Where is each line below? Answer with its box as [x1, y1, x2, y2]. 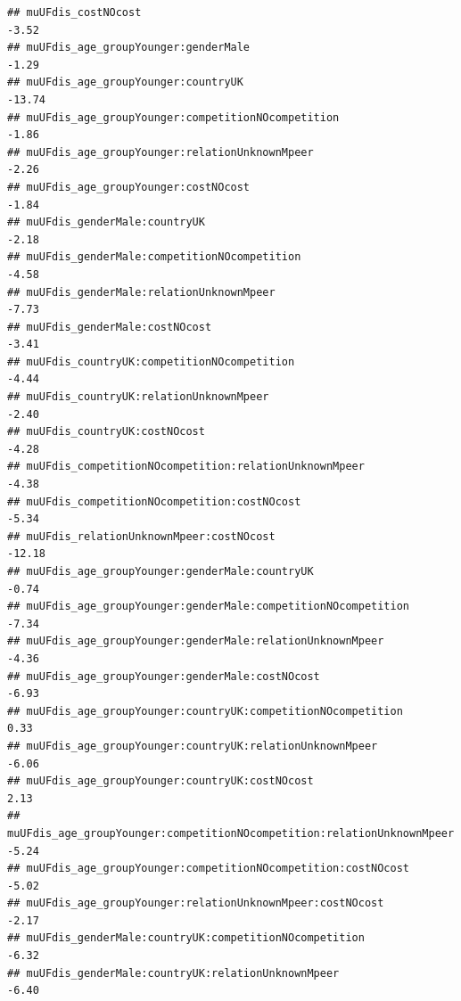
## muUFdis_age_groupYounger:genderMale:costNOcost [7, 669, 320, 683]
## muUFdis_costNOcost [7, 6, 142, 19]
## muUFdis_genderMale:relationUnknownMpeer [7, 285, 276, 299]
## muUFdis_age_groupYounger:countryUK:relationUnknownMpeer [7, 739, 378, 752]
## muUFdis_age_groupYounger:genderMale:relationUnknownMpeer [7, 635, 384, 648]
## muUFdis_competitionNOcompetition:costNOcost [7, 495, 301, 508]
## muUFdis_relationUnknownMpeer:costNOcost [7, 529, 276, 543]
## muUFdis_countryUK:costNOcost [7, 425, 205, 439]
